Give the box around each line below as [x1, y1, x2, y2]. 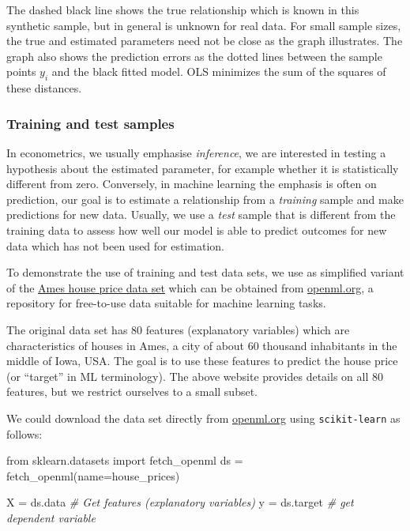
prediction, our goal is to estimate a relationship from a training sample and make [6, 190, 404, 207]
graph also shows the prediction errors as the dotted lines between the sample [6, 47, 382, 64]
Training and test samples [6, 113, 175, 133]
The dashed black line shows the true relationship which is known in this [6, 2, 359, 17]
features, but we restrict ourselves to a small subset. [6, 383, 258, 400]
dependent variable [6, 509, 96, 525]
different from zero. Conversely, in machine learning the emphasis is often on [6, 175, 377, 192]
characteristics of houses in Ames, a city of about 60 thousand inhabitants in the [6, 337, 397, 353]
